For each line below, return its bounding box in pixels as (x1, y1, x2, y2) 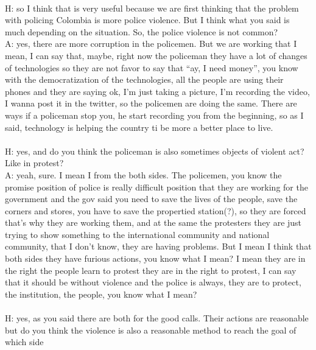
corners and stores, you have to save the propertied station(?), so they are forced (5, 204, 306, 217)
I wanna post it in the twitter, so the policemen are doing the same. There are (5, 97, 297, 110)
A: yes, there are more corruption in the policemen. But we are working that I (5, 37, 297, 50)
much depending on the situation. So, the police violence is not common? (5, 25, 278, 38)
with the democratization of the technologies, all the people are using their (5, 73, 284, 86)
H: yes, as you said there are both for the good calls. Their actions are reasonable (5, 312, 309, 324)
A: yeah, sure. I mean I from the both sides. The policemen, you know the (5, 168, 282, 181)
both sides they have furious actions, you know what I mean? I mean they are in (5, 252, 306, 265)
